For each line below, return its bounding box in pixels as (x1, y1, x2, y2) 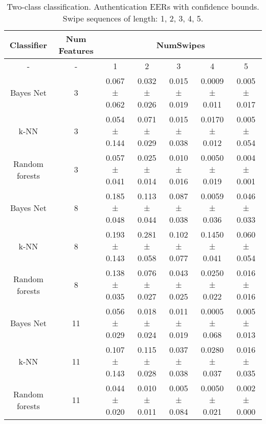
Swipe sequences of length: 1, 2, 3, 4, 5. (62, 12, 204, 24)
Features (58, 45, 94, 56)
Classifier (9, 38, 48, 51)
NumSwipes (156, 38, 205, 51)
